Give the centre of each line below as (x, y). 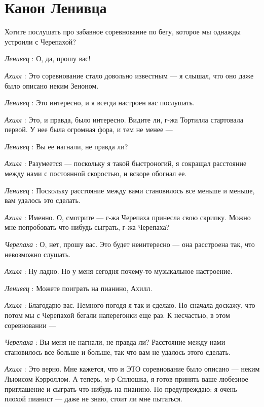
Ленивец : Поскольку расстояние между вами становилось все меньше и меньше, (130, 190)
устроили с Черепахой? (40, 41)
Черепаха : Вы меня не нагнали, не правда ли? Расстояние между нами (115, 342)
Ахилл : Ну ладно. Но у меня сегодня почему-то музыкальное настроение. (119, 271)
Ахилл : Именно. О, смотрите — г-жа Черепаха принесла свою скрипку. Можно (128, 217)
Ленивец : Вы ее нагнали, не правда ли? (66, 146)
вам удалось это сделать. (43, 200)
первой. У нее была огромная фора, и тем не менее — (89, 129)
